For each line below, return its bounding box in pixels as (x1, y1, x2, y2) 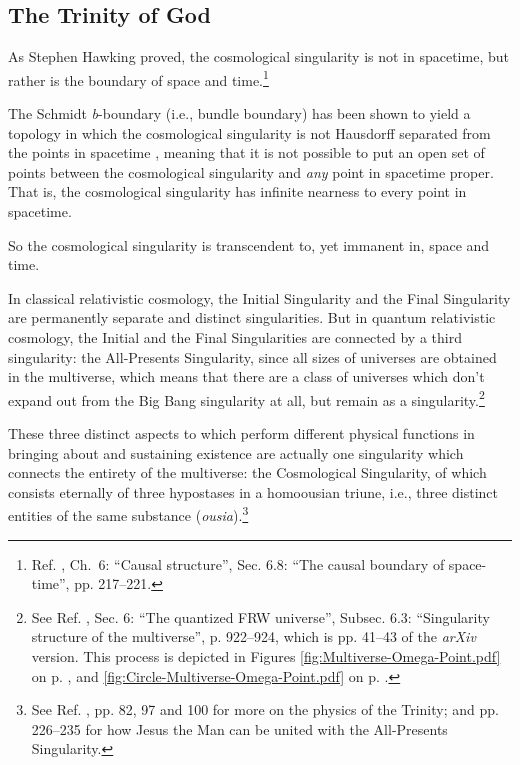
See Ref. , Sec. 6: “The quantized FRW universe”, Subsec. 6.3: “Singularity (31, 606, 490, 627)
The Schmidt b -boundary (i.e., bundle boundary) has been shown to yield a (8, 103, 471, 124)
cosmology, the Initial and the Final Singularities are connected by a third (8, 326, 462, 347)
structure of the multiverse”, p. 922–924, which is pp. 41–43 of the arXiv (31, 626, 476, 647)
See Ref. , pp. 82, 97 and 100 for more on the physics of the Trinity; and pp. (31, 699, 499, 720)
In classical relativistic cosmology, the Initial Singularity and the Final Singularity (8, 287, 511, 308)
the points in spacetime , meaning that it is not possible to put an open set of (8, 142, 485, 163)
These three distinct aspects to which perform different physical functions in (8, 423, 475, 444)
